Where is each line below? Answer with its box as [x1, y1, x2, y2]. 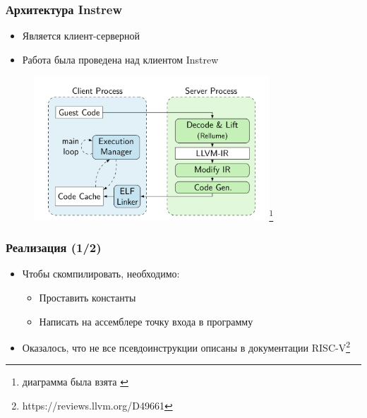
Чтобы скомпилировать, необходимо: [22, 266, 180, 281]
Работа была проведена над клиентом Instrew [22, 52, 219, 66]
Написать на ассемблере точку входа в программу [39, 313, 253, 328]
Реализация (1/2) [6, 239, 102, 256]
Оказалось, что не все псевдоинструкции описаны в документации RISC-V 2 [22, 338, 350, 354]
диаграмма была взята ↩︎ [22, 374, 128, 389]
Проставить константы [39, 289, 136, 304]
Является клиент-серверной [22, 28, 140, 43]
